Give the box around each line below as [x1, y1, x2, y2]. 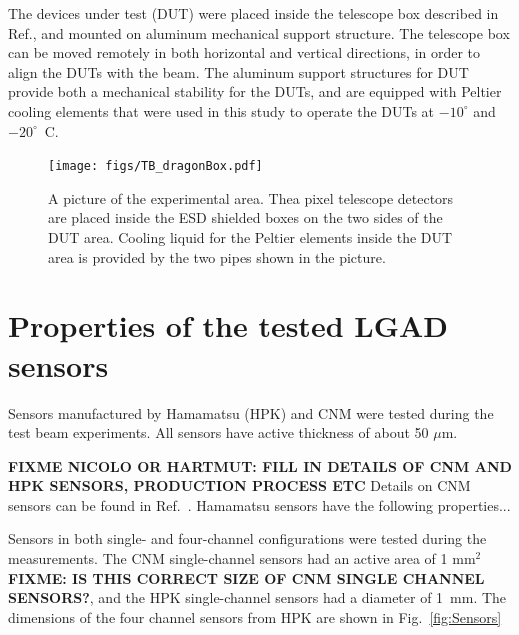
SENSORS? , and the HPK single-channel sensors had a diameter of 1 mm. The [8, 587, 507, 608]
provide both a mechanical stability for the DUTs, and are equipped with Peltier [8, 81, 502, 102]
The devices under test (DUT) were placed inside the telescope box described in [8, 3, 499, 23]
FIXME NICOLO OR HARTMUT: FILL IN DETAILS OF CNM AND [8, 455, 512, 476]
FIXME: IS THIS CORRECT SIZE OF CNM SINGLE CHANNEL [8, 567, 485, 588]
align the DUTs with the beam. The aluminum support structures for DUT [8, 61, 469, 82]
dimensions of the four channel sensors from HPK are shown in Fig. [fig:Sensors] [8, 606, 502, 627]
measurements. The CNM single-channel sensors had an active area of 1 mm [8, 548, 476, 569]
